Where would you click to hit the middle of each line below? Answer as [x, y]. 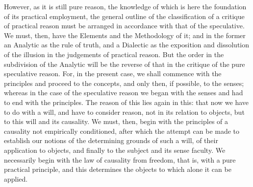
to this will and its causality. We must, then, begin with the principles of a [116, 121]
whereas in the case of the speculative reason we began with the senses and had [124, 93]
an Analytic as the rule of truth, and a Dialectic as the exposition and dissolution [127, 45]
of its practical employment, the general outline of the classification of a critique [124, 16]
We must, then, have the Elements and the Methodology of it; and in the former [125, 35]
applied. [16, 178]
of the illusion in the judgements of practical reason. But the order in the [114, 54]
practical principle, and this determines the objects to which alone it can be [118, 169]
